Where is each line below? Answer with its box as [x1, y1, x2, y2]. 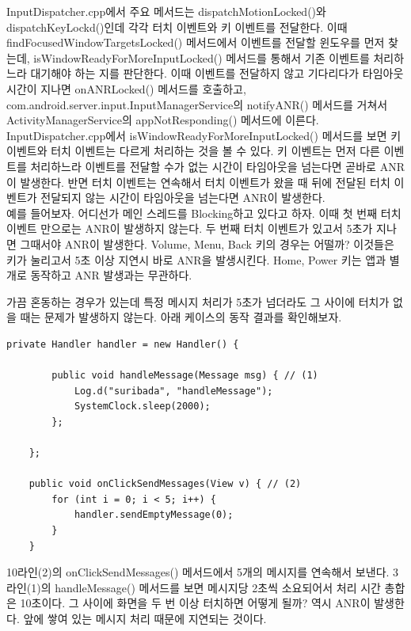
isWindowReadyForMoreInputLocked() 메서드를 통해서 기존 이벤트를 [33, 49, 370, 66]
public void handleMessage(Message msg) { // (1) [51, 370, 318, 382]
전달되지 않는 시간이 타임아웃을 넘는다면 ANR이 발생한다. [40, 189, 325, 206]
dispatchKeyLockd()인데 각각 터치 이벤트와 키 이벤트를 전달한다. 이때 [6, 18, 348, 35]
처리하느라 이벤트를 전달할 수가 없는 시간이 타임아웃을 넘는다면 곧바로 [30, 158, 376, 174]
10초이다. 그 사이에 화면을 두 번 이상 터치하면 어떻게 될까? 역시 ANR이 [20, 595, 371, 611]
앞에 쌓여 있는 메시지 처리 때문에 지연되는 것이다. [23, 610, 267, 626]
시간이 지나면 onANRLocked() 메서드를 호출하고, [6, 80, 246, 97]
